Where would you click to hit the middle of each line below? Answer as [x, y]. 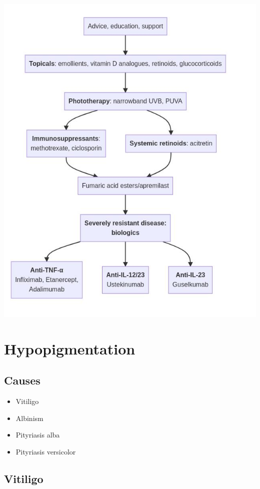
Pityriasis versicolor [46, 451]
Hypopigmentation [70, 348]
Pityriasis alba [38, 435]
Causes [22, 380]
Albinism [29, 418]
